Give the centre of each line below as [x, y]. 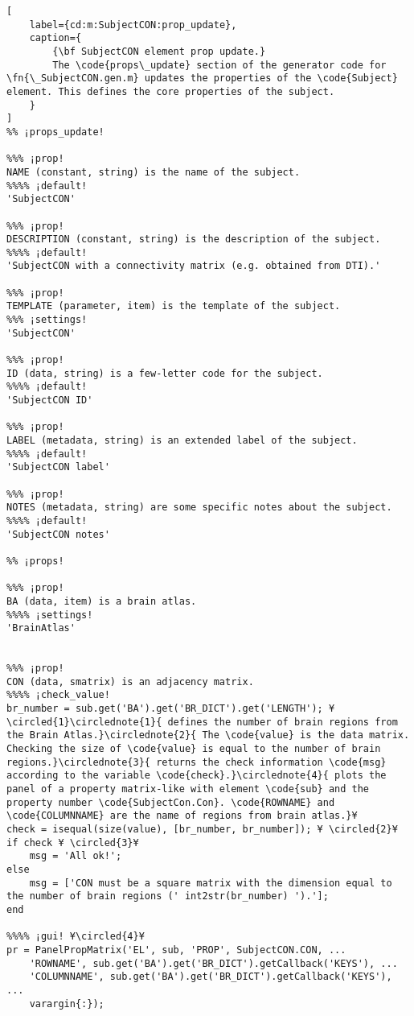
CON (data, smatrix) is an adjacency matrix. [130, 681]
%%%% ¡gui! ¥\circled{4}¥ [76, 937]
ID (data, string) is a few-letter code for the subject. [165, 373]
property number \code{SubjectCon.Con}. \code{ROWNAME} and [171, 802]
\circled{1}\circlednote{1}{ [84, 722]
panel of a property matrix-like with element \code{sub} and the [188, 789]
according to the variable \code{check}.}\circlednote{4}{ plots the [197, 776]
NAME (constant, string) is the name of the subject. [154, 172]
